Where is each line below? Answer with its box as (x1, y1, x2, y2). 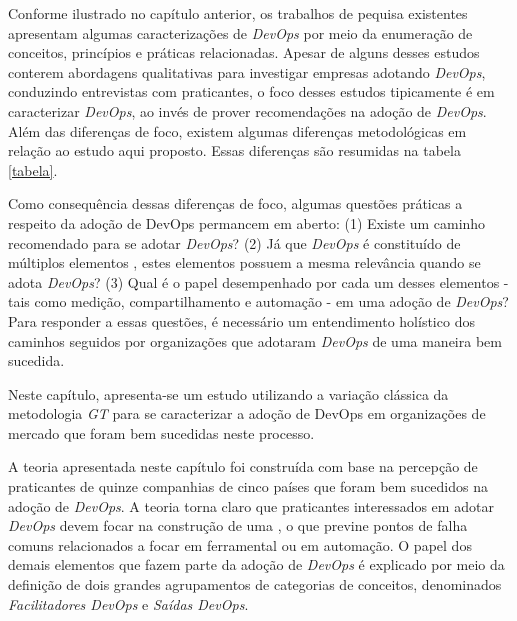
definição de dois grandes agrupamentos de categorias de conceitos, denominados (8, 574, 502, 595)
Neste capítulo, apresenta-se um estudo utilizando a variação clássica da (8, 383, 449, 404)
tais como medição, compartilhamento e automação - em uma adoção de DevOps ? (8, 291, 509, 312)
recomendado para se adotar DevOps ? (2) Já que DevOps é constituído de (8, 232, 461, 253)
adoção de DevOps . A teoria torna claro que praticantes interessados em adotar (8, 495, 494, 516)
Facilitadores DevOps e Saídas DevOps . (8, 593, 249, 614)
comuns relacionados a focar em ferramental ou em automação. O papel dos (8, 534, 472, 555)
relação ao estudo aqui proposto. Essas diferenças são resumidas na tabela (8, 140, 461, 161)
